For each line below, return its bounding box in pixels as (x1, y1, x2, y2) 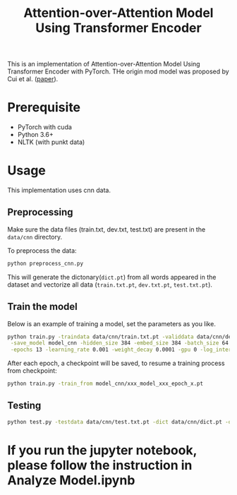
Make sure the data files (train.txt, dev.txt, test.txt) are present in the (7, 225, 206, 234)
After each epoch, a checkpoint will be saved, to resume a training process (7, 359, 225, 368)
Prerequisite (7, 100, 81, 116)
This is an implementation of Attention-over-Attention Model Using (7, 60, 200, 68)
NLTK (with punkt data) (17, 138, 85, 146)
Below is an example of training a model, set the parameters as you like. (7, 319, 217, 328)
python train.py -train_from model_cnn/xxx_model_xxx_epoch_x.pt (7, 380, 203, 388)
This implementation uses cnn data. (7, 186, 111, 195)
